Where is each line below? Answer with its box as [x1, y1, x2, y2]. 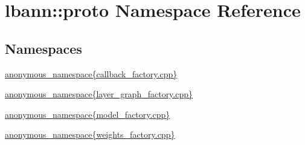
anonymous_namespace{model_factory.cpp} [5, 108, 170, 120]
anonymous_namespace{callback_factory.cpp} [5, 67, 178, 80]
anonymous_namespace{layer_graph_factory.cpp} [5, 88, 193, 100]
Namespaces [5, 39, 82, 57]
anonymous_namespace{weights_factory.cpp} [5, 128, 175, 141]
